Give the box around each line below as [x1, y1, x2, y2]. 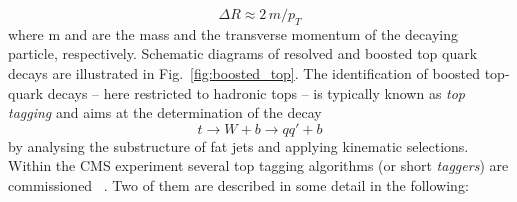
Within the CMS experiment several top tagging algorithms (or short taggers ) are [8, 155, 509, 176]
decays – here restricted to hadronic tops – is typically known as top [47, 82, 466, 103]
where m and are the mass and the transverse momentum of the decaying [8, 23, 458, 44]
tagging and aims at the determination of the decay [8, 102, 322, 123]
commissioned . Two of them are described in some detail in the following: [8, 174, 469, 195]
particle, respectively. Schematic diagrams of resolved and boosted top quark [8, 43, 478, 64]
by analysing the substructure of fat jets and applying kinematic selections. [8, 135, 469, 156]
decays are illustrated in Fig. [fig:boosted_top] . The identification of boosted [8, 62, 480, 83]
